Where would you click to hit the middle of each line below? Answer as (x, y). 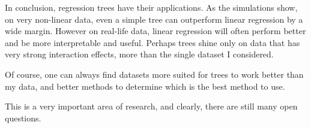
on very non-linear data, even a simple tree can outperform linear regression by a (154, 19)
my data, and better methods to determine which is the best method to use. (145, 86)
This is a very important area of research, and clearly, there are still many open (151, 106)
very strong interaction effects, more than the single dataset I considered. (139, 54)
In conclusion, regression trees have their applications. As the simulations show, (151, 7)
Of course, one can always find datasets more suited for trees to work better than (154, 74)
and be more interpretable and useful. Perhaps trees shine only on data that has (152, 42)
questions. (23, 118)
